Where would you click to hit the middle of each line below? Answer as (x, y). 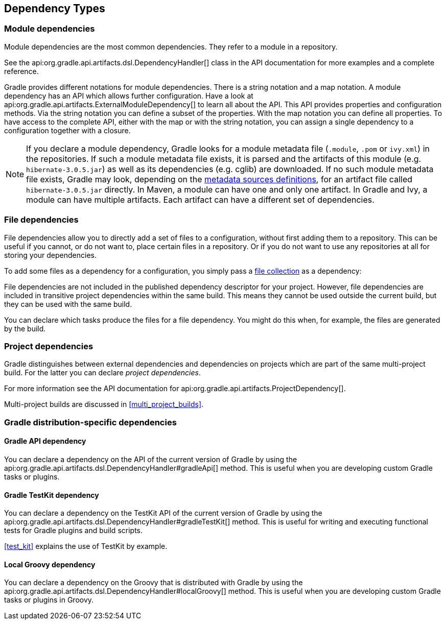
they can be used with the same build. (68, 304)
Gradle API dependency (45, 441)
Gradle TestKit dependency (52, 495)
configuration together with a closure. (67, 130)
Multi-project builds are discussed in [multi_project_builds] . (104, 404)
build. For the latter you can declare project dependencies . (103, 373)
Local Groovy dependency (50, 564)
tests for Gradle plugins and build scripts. (74, 531)
